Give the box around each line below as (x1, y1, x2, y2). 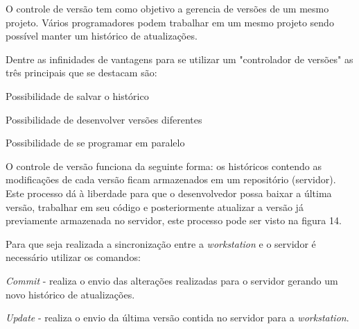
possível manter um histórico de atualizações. (6, 28, 198, 43)
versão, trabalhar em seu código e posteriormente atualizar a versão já (6, 199, 304, 214)
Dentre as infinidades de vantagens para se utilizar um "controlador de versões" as (6, 51, 353, 66)
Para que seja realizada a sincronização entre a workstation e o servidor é (6, 236, 316, 251)
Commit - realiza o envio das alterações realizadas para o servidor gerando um (6, 273, 338, 287)
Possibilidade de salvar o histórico (6, 88, 149, 103)
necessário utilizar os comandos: (6, 250, 141, 264)
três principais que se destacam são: (6, 65, 157, 80)
